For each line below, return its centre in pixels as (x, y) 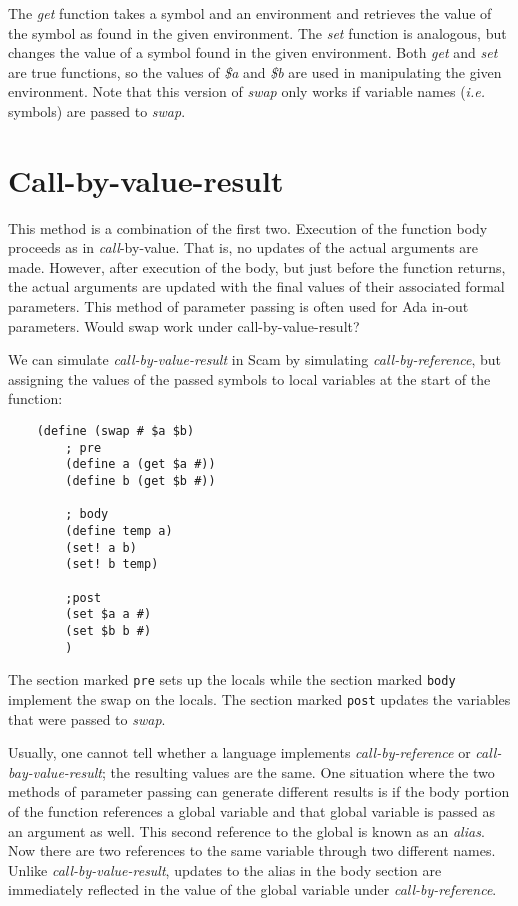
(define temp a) (119, 530)
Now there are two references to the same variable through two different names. (252, 850)
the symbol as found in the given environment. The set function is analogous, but (257, 32)
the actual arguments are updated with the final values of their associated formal (256, 286)
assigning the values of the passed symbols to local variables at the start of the (249, 378)
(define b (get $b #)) (140, 481)
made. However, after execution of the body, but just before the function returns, (257, 266)
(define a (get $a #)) (140, 464)
